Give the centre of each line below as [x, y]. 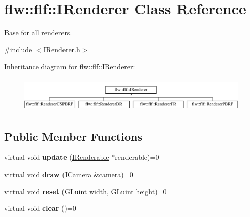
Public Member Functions [73, 136]
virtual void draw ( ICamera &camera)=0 [69, 174]
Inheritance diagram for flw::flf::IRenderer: [70, 66]
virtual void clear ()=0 [40, 208]
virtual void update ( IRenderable [57, 157]
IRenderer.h [62, 49]
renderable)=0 [137, 157]
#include [18, 49]
